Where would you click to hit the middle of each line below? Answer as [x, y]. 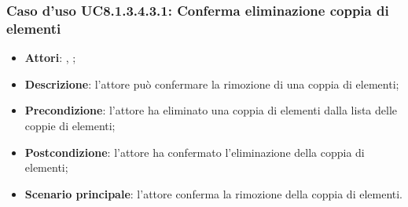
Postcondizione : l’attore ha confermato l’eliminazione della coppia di [195, 152]
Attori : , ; [50, 58]
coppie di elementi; [70, 125]
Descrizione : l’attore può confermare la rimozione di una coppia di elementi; [212, 84]
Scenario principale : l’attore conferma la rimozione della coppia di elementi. [214, 193]
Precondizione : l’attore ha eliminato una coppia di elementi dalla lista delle [211, 110]
